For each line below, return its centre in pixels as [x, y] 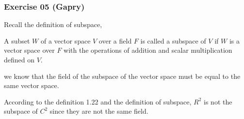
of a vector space [65, 40]
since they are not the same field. [99, 111]
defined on [19, 59]
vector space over [29, 50]
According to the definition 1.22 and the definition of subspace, [98, 101]
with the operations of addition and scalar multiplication [148, 50]
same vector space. [32, 85]
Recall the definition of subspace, [53, 24]
